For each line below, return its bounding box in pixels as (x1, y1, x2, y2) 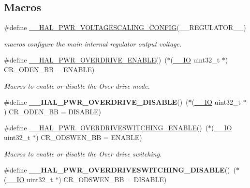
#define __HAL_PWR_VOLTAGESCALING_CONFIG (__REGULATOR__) (4, 22, 246, 32)
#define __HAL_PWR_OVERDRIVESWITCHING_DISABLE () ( (4, 165, 236, 175)
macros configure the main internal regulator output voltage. (4, 38, 182, 48)
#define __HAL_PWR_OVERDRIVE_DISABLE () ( (4, 97, 189, 107)
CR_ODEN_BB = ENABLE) (4, 64, 95, 74)
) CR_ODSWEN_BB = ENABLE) (36, 132, 142, 142)
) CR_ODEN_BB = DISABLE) (4, 106, 101, 116)
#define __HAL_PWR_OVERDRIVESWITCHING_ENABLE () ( (4, 123, 208, 133)
